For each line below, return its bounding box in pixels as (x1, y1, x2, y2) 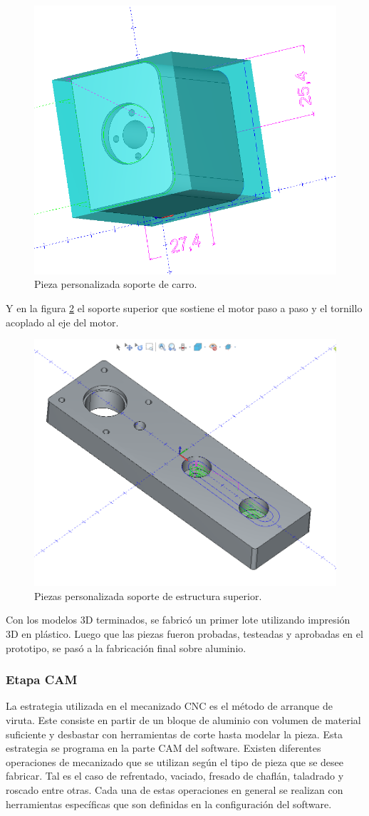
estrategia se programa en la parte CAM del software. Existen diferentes (6, 740, 321, 755)
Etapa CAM (6, 671, 78, 688)
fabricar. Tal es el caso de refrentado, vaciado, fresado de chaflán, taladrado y (6, 768, 344, 783)
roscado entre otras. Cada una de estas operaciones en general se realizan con (6, 783, 343, 797)
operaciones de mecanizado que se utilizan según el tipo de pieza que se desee (6, 754, 344, 769)
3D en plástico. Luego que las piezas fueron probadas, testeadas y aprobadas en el (6, 626, 363, 641)
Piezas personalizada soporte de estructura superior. (34, 588, 262, 603)
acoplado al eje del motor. (6, 314, 119, 329)
